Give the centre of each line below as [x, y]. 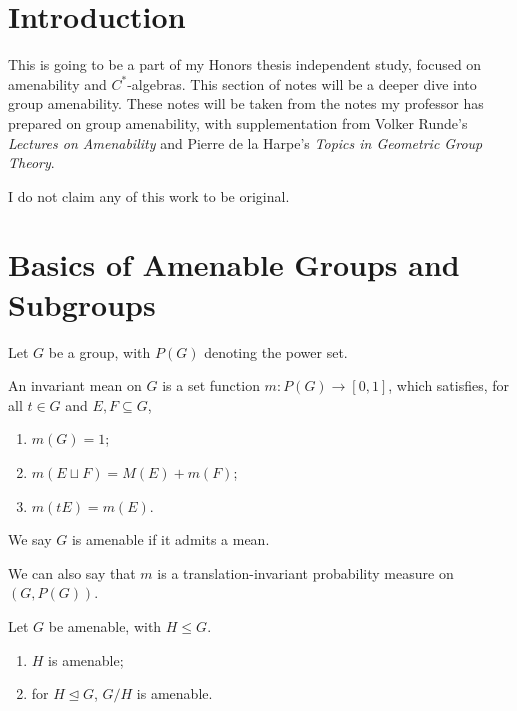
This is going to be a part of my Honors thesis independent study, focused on [245, 64]
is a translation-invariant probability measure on [305, 572]
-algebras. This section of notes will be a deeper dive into [302, 83]
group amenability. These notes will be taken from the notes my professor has [246, 103]
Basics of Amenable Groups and [234, 264]
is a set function [211, 385]
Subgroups [82, 303]
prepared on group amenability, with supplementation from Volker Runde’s [238, 122]
